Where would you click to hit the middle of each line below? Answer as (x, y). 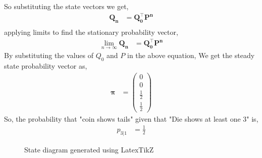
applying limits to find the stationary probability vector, (91, 32)
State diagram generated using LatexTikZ (89, 149)
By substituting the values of (49, 55)
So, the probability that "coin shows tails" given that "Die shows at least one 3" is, (131, 118)
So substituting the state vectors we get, (66, 6)
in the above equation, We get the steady (191, 55)
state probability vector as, (46, 66)
